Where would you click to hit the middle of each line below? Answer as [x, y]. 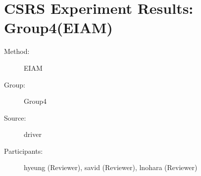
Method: [17, 51]
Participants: [24, 151]
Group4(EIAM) [58, 27]
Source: [15, 117]
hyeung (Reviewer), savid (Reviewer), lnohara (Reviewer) [111, 167]
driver [33, 134]
